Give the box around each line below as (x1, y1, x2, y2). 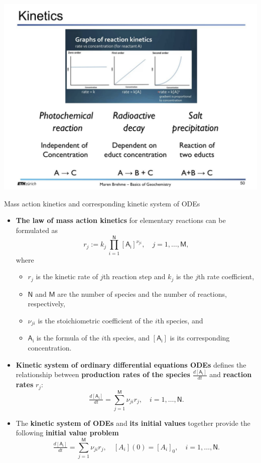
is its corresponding (170, 332, 230, 343)
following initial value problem (16, 427, 119, 438)
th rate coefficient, (198, 271, 254, 282)
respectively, (28, 298, 65, 309)
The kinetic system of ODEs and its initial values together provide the (16, 417, 250, 428)
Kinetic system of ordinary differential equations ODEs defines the (16, 359, 246, 370)
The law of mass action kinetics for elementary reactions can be (16, 215, 226, 225)
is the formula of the (36, 332, 99, 343)
